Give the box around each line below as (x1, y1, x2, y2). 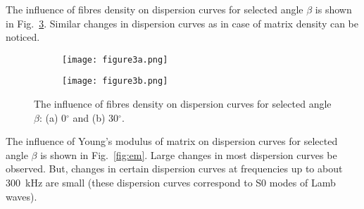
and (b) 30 (73, 110, 119, 125)
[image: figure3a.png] (62, 54, 168, 65)
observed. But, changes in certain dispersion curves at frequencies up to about (6, 161, 343, 176)
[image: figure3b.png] (62, 76, 168, 87)
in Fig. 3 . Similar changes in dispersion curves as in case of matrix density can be (6, 15, 358, 30)
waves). (6, 189, 37, 203)
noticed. (6, 30, 40, 44)
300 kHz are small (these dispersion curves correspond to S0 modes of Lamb (6, 175, 336, 190)
